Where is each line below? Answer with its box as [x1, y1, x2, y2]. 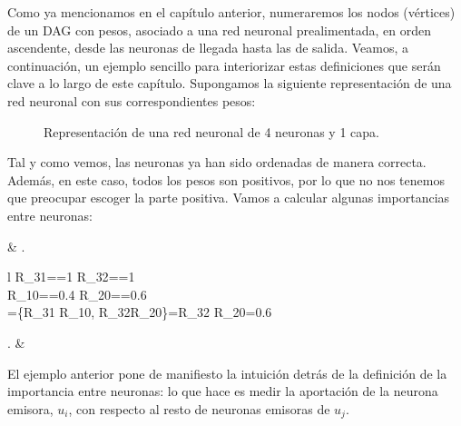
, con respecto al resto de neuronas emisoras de [68, 399, 330, 418]
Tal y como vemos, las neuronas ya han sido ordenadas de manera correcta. [7, 153, 427, 172]
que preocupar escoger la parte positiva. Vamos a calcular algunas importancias [7, 188, 450, 207]
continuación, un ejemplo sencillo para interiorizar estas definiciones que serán [7, 55, 441, 74]
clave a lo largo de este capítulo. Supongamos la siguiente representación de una [7, 74, 452, 93]
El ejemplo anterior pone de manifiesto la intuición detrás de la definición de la [7, 363, 447, 382]
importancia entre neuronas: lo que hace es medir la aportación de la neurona [7, 381, 438, 401]
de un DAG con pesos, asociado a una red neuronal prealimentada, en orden [7, 20, 431, 39]
